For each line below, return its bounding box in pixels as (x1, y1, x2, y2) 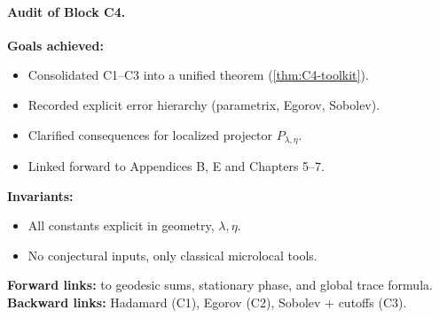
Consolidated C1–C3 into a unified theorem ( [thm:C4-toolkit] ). (27, 66, 369, 84)
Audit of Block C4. (7, 2, 126, 20)
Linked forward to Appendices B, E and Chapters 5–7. (27, 157, 325, 175)
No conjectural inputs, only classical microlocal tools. (27, 245, 317, 264)
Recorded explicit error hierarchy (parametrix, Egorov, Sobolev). (27, 95, 380, 113)
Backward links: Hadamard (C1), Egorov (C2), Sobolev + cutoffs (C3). (7, 293, 407, 311)
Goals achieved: (7, 35, 104, 54)
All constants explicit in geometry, (27, 216, 215, 235)
